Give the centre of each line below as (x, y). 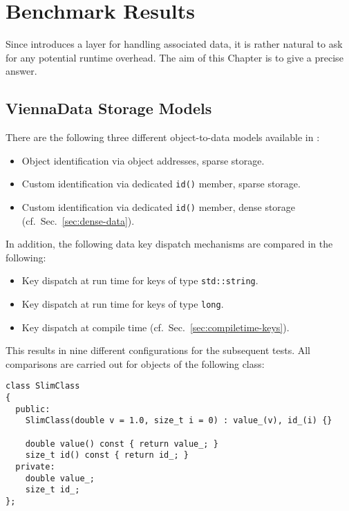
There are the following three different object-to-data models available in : (163, 137)
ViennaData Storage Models (109, 108)
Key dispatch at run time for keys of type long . (123, 304)
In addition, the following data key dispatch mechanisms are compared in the (169, 244)
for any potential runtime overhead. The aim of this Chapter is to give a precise (174, 57)
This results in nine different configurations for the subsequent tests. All (158, 350)
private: (35, 467)
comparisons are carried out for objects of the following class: (135, 363)
